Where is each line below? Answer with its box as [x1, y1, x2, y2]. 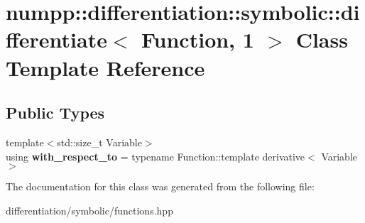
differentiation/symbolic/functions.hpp [6, 202, 173, 217]
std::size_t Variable [57, 134, 142, 149]
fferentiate [6, 25, 107, 54]
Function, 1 [141, 25, 254, 54]
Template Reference [6, 53, 205, 82]
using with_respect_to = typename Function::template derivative [6, 148, 305, 163]
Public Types [6, 102, 105, 124]
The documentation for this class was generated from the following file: [6, 179, 315, 194]
